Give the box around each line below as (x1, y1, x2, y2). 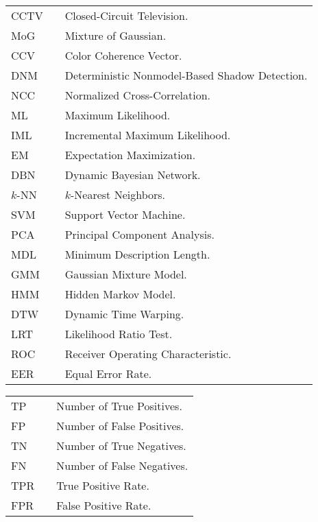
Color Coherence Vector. (64, 47, 182, 63)
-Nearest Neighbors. (71, 187, 166, 202)
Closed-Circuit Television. (64, 8, 188, 23)
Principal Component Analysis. (64, 226, 215, 242)
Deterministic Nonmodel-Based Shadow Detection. (64, 67, 308, 83)
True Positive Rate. (56, 477, 149, 493)
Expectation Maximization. (64, 147, 196, 163)
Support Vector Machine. (64, 206, 186, 222)
